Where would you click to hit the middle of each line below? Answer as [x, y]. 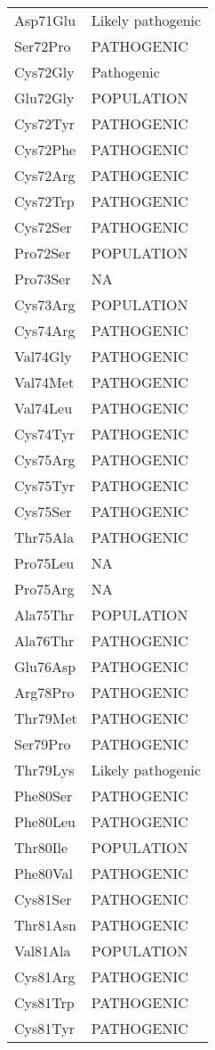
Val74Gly [43, 356]
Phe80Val [44, 873]
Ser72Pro [43, 46]
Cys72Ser [43, 227]
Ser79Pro [43, 744]
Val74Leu [44, 408]
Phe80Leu [45, 821]
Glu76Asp [45, 666]
